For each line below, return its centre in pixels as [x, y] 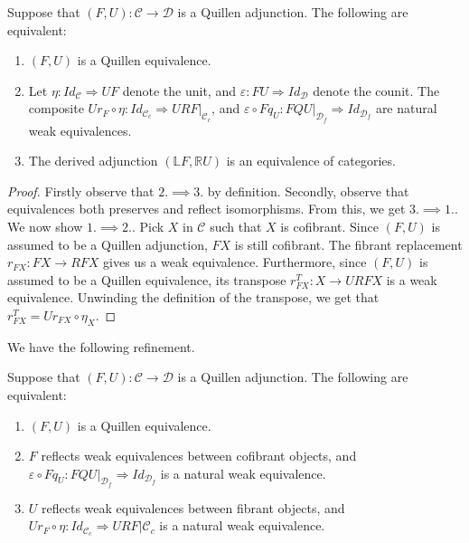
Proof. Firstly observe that [81, 191]
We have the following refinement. [101, 346]
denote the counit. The [376, 90]
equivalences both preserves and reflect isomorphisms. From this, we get [206, 209]
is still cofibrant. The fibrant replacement [348, 244]
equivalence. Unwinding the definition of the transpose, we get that [193, 297]
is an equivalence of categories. [311, 161]
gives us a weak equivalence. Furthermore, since [235, 262]
